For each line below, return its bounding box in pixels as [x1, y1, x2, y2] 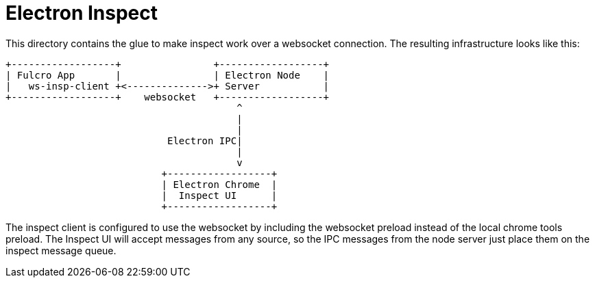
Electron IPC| [167, 135, 243, 146]
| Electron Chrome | [161, 178, 278, 190]
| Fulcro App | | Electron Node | [5, 69, 330, 81]
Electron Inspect [5, 1, 158, 25]
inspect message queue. [5, 244, 117, 256]
